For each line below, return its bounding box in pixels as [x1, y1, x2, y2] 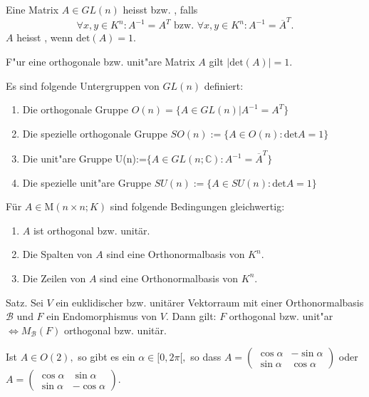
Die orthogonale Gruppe [22, 102, 128, 117]
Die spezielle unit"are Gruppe [22, 175, 152, 190]
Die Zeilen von [22, 270, 86, 285]
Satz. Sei [6, 294, 43, 309]
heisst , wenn [16, 30, 73, 45]
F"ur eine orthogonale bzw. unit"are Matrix [6, 53, 195, 68]
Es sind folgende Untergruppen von [6, 78, 160, 93]
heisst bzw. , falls [123, 2, 198, 16]
